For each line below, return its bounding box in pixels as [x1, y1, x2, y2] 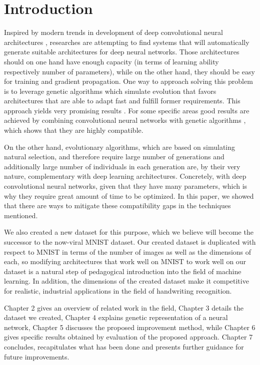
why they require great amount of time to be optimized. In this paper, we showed [4, 190, 254, 201]
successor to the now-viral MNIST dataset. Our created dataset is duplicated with [4, 237, 256, 247]
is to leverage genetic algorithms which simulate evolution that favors [4, 85, 216, 96]
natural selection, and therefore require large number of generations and [4, 151, 224, 162]
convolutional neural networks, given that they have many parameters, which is [4, 181, 247, 191]
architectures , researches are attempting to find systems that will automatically [4, 36, 249, 47]
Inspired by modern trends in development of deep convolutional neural [4, 27, 223, 37]
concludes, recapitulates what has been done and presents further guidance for [4, 341, 244, 352]
